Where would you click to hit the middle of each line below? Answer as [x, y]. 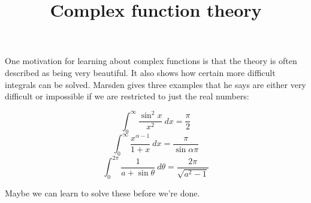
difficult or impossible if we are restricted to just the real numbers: [127, 96]
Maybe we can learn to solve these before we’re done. [102, 193]
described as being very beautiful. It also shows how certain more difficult [140, 72]
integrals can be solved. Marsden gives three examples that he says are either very [155, 84]
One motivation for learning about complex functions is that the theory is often [151, 61]
